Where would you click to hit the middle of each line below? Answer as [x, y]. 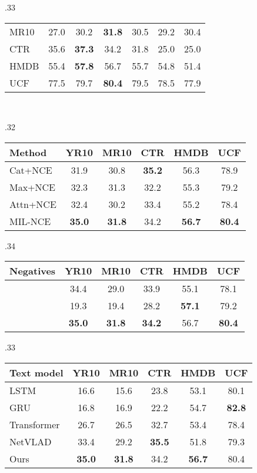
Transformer [35, 424]
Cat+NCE [31, 170]
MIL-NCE [30, 221]
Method [28, 152]
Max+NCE [33, 187]
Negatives [33, 271]
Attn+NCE [33, 204]
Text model [36, 372]
